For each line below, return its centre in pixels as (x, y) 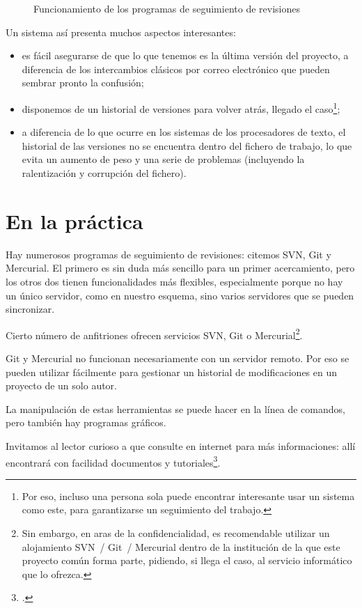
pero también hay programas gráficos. (86, 422)
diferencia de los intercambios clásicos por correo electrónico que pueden (176, 69)
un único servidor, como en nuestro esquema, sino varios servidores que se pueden (180, 295)
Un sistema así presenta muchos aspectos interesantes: (121, 32)
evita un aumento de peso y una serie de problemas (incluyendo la (163, 159)
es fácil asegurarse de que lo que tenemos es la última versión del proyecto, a (185, 55)
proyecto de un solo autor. (61, 385)
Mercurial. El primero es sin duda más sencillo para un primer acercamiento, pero (180, 268)
